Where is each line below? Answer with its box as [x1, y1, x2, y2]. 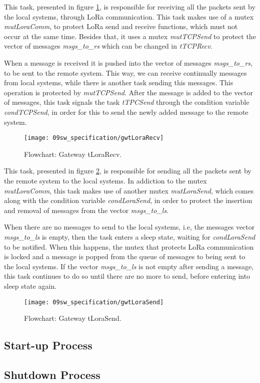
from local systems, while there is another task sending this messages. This [4, 77, 233, 88]
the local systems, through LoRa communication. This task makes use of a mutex [4, 11, 254, 22]
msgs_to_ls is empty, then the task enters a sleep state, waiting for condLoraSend [4, 231, 255, 242]
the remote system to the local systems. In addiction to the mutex [4, 175, 207, 185]
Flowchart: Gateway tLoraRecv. [24, 148, 122, 159]
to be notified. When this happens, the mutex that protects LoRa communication [4, 241, 254, 252]
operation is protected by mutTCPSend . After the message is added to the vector [4, 87, 253, 97]
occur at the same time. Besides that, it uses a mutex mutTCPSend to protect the [4, 31, 256, 41]
